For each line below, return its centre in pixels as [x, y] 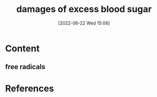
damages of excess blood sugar [84, 9]
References [29, 88]
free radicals [25, 67]
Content [22, 48]
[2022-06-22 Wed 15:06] [84, 23]
